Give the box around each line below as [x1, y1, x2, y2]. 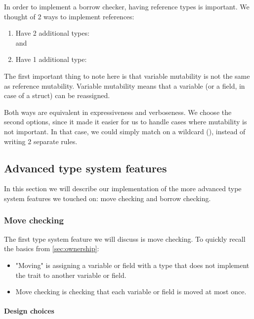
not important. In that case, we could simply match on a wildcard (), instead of [4, 126, 246, 136]
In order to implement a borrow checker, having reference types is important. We [4, 1, 250, 11]
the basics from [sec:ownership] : [4, 243, 99, 254]
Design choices [4, 306, 54, 316]
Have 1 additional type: [15, 54, 87, 64]
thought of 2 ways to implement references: [4, 11, 134, 21]
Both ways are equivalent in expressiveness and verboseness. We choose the [4, 106, 232, 117]
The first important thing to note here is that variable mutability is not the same [4, 70, 250, 81]
